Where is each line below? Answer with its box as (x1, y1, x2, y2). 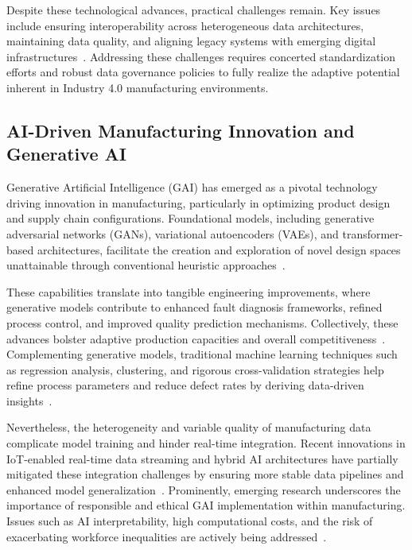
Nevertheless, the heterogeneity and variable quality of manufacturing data (6, 419, 371, 436)
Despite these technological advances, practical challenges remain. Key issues (6, 2, 381, 17)
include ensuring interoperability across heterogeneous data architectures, (6, 17, 364, 33)
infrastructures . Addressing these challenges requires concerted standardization (6, 48, 396, 64)
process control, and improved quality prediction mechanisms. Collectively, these (6, 314, 398, 331)
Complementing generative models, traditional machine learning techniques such (6, 346, 398, 362)
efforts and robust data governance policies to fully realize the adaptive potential (6, 64, 400, 80)
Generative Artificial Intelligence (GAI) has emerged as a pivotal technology (6, 179, 378, 196)
